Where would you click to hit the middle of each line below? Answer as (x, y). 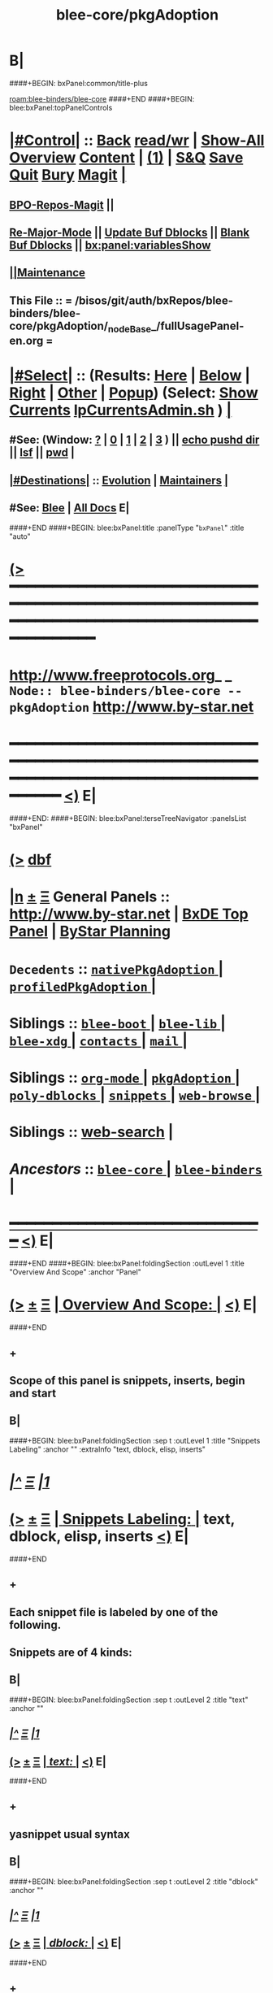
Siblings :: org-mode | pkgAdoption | (125, 1077)
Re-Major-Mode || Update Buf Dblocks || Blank (130, 232)
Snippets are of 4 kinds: (71, 1653)
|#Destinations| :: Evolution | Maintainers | (119, 480)
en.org (26, 340)
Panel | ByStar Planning (90, 931)
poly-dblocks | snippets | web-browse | (135, 1094)
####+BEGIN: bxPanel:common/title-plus (79, 83)
